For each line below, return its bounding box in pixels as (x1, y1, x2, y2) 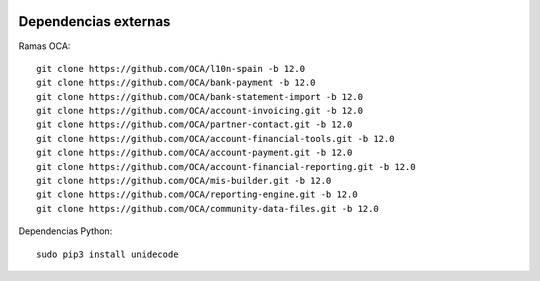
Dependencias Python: (18, 225, 113, 237)
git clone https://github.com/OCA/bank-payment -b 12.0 (36, 77, 316, 89)
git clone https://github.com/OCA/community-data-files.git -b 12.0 (36, 203, 379, 214)
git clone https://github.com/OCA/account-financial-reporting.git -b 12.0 (36, 161, 416, 172)
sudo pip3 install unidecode (36, 248, 179, 260)
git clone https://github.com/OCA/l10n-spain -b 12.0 (36, 63, 305, 74)
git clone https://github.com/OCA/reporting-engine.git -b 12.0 (36, 189, 359, 200)
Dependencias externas (18, 13, 171, 30)
